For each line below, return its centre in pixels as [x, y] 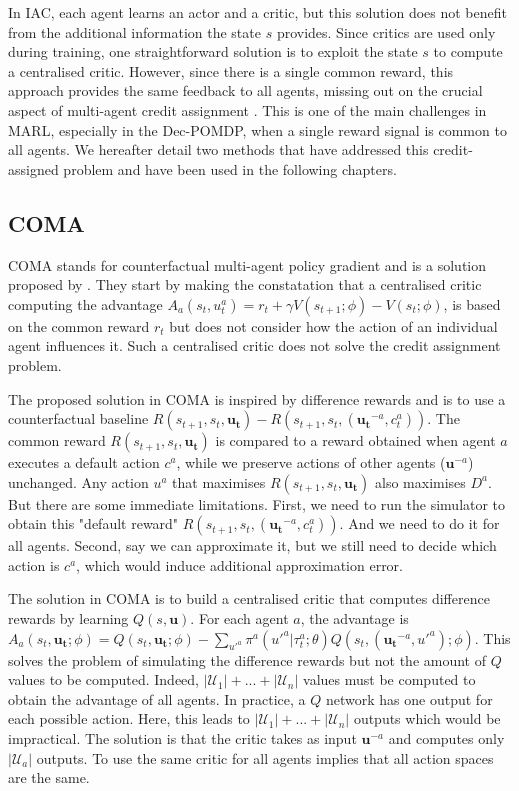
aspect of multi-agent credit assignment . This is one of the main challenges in [247, 109]
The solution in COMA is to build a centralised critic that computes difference [249, 598]
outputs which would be [427, 718]
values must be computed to [389, 679]
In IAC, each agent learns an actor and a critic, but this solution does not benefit [257, 12]
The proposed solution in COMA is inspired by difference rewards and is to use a [257, 398]
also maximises [420, 481]
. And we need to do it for [419, 523]
